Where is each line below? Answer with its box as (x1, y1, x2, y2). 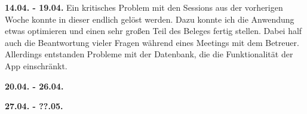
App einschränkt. (5, 59, 67, 72)
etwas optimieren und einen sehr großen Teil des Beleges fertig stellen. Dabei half (5, 24, 302, 37)
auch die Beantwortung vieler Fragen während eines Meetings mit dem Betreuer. (5, 36, 299, 48)
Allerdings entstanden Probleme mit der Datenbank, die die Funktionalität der (5, 48, 293, 60)
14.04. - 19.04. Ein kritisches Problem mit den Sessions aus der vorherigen (5, 1, 283, 13)
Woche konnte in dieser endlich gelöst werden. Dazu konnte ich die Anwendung (5, 13, 294, 25)
